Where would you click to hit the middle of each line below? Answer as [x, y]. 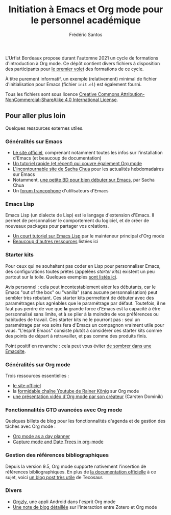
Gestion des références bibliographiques [57, 455]
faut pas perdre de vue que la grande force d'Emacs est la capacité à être [83, 308]
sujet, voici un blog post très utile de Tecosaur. [54, 477]
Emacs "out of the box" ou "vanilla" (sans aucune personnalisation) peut [81, 292]
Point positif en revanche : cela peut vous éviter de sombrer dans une [78, 346]
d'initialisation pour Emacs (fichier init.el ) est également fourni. [74, 84]
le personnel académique [86, 20]
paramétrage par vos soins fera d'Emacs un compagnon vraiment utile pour [85, 325]
